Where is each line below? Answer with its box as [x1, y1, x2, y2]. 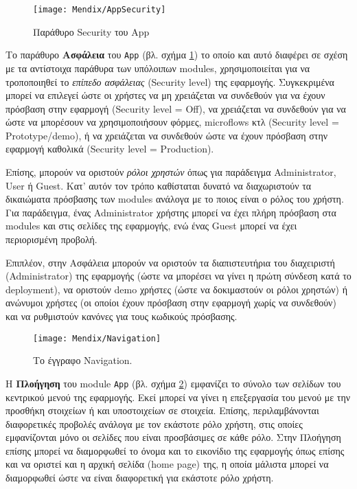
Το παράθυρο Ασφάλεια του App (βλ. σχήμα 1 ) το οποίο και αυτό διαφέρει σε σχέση [5, 47, 348, 62]
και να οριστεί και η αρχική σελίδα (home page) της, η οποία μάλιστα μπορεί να [5, 457, 329, 471]
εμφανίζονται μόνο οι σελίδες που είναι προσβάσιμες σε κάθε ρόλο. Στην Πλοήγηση [5, 430, 341, 444]
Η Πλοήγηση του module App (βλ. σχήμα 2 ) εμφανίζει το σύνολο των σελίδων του [5, 376, 341, 390]
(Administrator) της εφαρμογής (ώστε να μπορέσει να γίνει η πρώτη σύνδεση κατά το [5, 269, 352, 283]
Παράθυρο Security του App [33, 24, 150, 38]
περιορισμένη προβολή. [5, 232, 97, 247]
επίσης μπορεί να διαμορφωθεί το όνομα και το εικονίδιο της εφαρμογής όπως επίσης [5, 443, 345, 457]
